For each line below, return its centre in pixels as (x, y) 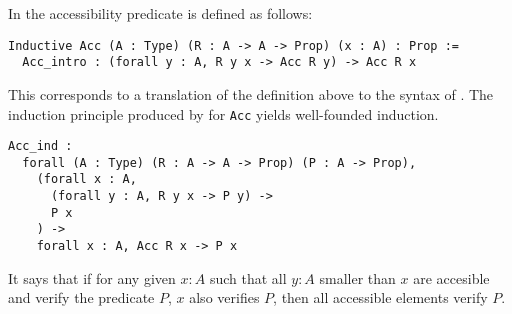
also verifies (224, 297)
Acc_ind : (40, 146)
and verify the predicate (81, 297)
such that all (248, 277)
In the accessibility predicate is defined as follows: (160, 13)
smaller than (357, 277)
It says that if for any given (92, 277)
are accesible (451, 277)
